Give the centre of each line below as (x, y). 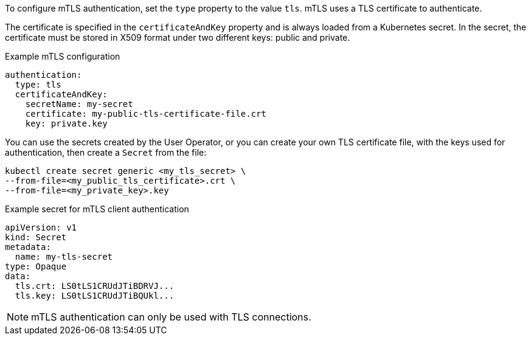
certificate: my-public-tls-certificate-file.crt (146, 114)
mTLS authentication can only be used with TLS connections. (171, 317)
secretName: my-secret (79, 104)
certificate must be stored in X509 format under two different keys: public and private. (178, 37)
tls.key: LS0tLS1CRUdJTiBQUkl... (95, 296)
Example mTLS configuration (63, 56)
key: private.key (66, 123)
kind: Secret (36, 237)
